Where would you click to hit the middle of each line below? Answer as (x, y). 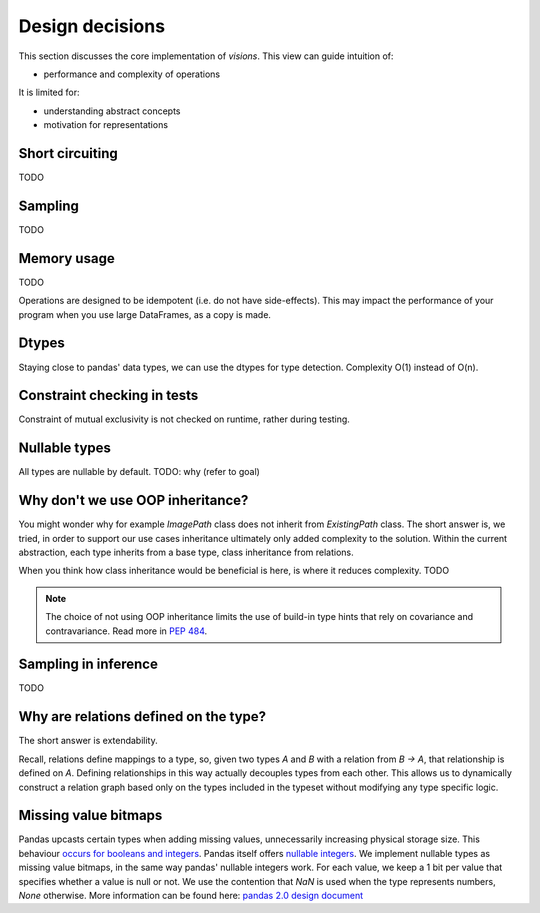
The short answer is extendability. (88, 741)
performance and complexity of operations (131, 74)
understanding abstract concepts (112, 111)
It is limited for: (49, 92)
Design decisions (91, 26)
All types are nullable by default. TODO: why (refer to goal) (139, 472)
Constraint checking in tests (108, 395)
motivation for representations (106, 125)
